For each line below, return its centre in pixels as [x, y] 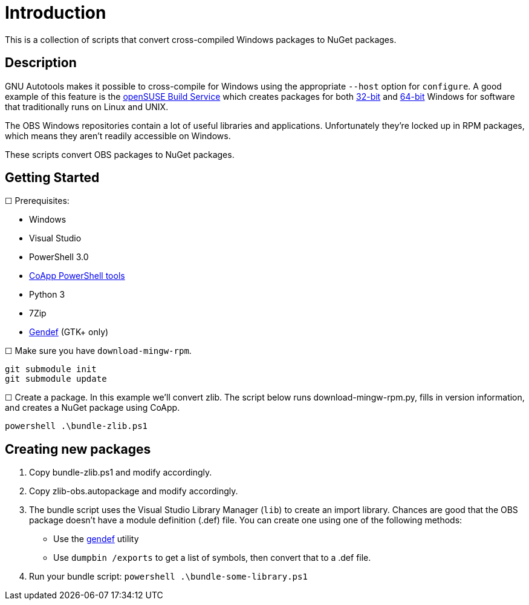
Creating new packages [78, 449]
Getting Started [52, 178]
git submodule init [51, 369]
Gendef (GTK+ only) [69, 332]
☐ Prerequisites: [37, 201]
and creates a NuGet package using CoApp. [92, 408]
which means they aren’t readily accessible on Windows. [118, 136]
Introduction [56, 13]
